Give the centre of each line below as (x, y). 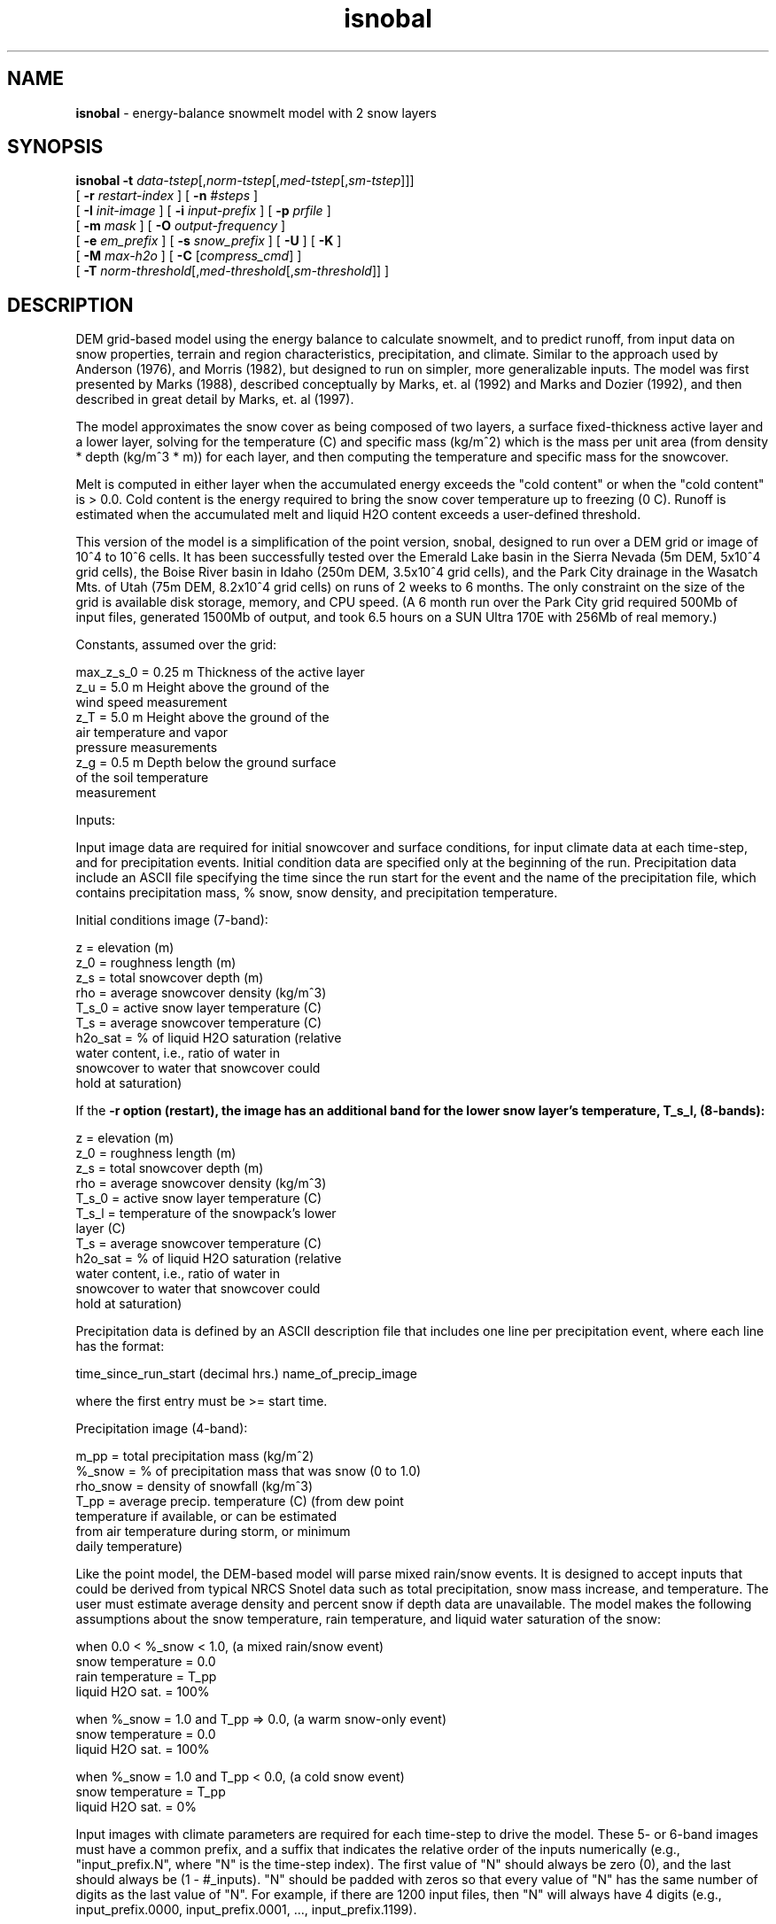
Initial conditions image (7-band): (172, 920)
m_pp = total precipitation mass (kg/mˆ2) (195, 1456)
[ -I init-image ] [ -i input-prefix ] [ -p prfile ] (203, 211)
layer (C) (101, 1229)
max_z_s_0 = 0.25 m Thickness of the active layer (220, 672)
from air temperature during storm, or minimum (213, 1532)
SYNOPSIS (55, 147)
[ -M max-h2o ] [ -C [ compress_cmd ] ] (189, 256)
